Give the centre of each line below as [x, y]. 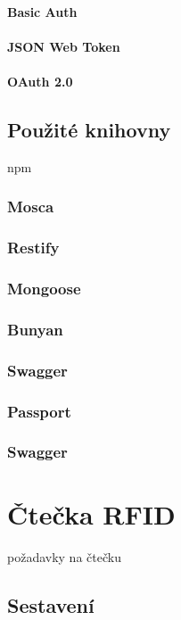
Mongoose [44, 288]
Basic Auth [42, 11]
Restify [33, 248]
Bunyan [35, 329]
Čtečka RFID [91, 514]
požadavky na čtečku [64, 557]
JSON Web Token [64, 46]
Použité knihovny [89, 129]
